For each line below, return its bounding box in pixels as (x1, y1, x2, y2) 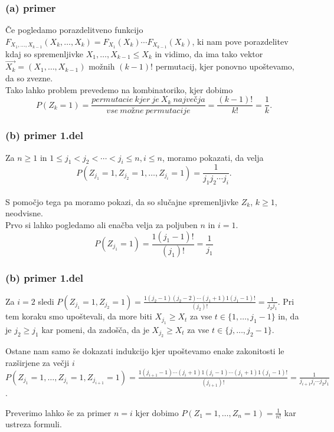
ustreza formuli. (5, 418, 62, 430)
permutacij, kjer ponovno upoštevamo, (155, 60, 294, 72)
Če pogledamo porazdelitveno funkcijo (5, 24, 143, 36)
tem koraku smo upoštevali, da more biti (5, 310, 152, 322)
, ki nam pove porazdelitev (192, 35, 289, 47)
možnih (89, 60, 115, 72)
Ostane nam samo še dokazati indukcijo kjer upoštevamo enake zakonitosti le (5, 345, 284, 357)
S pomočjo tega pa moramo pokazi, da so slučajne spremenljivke (5, 195, 239, 207)
